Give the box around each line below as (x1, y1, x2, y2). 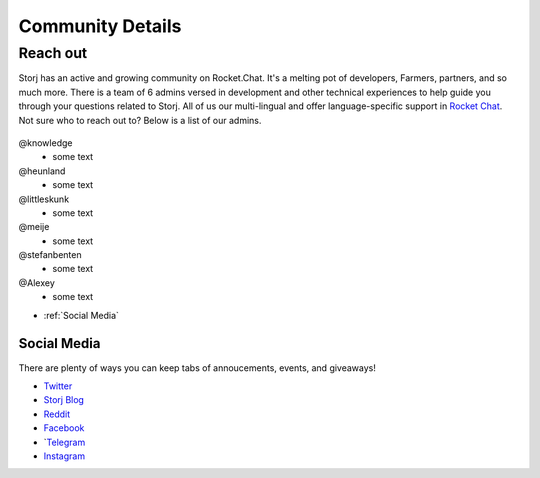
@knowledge (18, 136, 73, 149)
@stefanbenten (18, 249, 82, 261)
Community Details (18, 15, 182, 37)
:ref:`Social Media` (43, 309, 120, 321)
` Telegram (43, 436, 86, 448)
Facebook (43, 422, 85, 434)
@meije (18, 221, 50, 233)
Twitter (43, 380, 73, 392)
